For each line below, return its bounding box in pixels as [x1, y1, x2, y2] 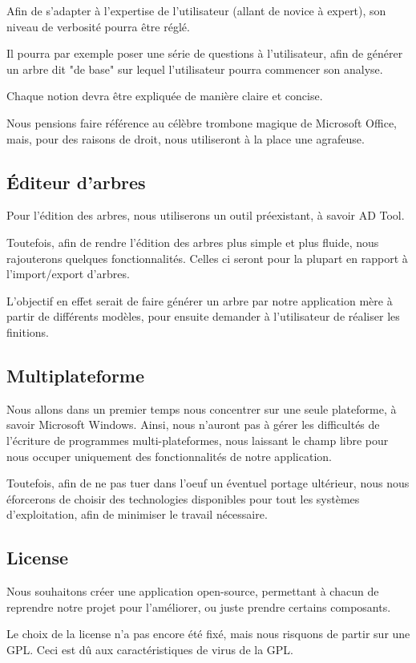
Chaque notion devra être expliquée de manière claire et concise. [6, 87, 323, 104]
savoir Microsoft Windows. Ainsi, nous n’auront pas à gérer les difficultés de [6, 416, 380, 433]
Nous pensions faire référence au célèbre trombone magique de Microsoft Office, [6, 114, 398, 131]
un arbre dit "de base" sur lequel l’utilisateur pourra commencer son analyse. [6, 60, 383, 77]
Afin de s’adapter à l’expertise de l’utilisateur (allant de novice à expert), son [6, 2, 386, 18]
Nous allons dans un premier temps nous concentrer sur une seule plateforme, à [6, 400, 397, 417]
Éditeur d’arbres [6, 169, 146, 194]
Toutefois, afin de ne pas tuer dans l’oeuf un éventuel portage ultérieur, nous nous [6, 475, 410, 491]
